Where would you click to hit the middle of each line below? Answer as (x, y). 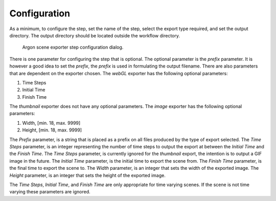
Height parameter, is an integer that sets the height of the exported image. (87, 175)
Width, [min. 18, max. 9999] (51, 123)
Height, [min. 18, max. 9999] (52, 130)
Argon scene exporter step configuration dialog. (73, 47)
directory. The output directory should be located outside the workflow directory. (95, 35)
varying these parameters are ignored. (50, 192)
